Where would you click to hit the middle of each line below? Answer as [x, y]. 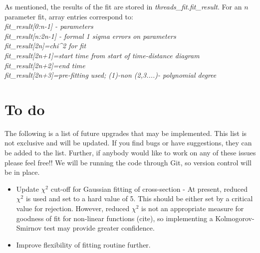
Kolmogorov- [235, 218]
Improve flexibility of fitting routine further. [83, 244]
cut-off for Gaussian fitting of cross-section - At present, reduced [149, 189]
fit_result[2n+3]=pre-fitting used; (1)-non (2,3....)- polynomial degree [111, 75]
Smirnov [29, 228]
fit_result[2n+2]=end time [45, 65]
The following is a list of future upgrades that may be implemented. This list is [126, 133]
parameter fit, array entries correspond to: [69, 16]
